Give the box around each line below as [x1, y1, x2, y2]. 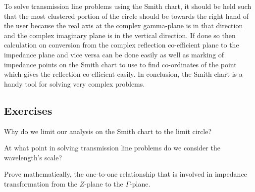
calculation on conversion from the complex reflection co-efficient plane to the [4, 40, 239, 50]
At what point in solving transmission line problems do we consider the [4, 143, 220, 153]
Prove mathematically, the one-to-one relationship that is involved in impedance [4, 169, 247, 179]
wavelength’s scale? [4, 152, 62, 162]
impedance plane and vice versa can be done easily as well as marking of [4, 49, 224, 59]
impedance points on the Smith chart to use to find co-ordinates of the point [4, 59, 237, 69]
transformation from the [4, 178, 77, 189]
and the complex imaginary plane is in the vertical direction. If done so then [4, 30, 236, 40]
